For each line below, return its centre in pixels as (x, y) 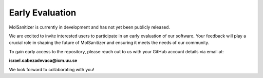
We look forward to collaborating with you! (52, 69)
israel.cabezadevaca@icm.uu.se (43, 61)
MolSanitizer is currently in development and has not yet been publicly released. (90, 27)
